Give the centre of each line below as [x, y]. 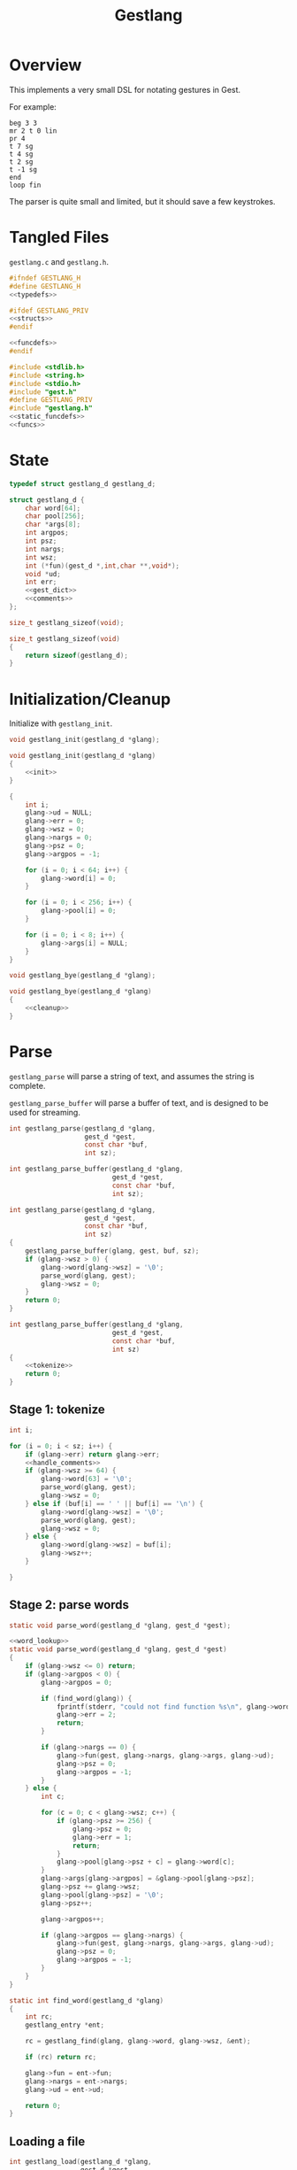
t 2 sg [21, 162]
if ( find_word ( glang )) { [87, 1698]
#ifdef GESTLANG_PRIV [49, 311]
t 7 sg [21, 146]
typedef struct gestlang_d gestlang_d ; [83, 483]
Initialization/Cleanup [90, 699]
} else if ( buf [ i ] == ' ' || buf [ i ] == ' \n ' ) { [114, 1503]
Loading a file [47, 2141]
